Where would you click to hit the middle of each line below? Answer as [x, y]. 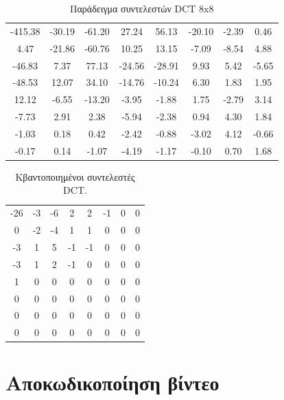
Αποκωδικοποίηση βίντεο [113, 382]
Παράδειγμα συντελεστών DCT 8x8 [142, 8]
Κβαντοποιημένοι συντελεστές [75, 176]
